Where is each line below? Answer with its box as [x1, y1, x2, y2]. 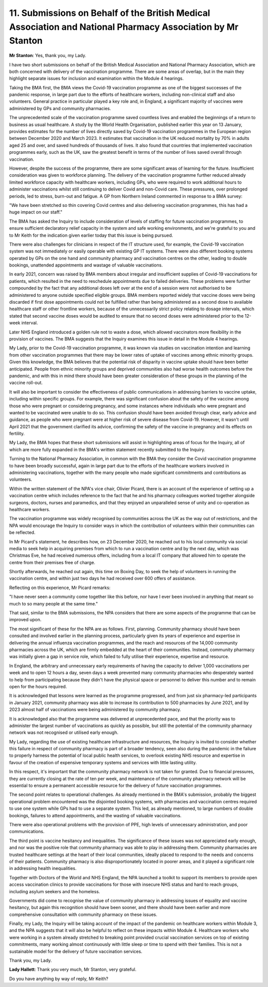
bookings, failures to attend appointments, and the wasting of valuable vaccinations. [9, 812, 182, 818]
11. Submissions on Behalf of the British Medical [9, 7, 210, 18]
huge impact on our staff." [9, 209, 63, 215]
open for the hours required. [9, 683, 67, 689]
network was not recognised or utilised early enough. [9, 729, 119, 735]
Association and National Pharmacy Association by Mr [9, 21, 239, 32]
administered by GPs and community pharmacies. [9, 105, 111, 111]
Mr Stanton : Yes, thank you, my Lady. [9, 53, 86, 59]
